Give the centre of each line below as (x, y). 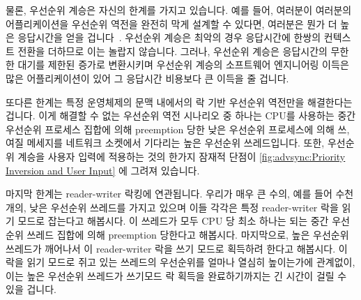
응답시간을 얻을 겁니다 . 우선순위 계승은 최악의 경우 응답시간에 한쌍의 (169, 37)
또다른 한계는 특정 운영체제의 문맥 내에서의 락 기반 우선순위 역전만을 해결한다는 (179, 102)
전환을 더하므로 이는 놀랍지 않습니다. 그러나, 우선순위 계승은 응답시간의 (172, 51)
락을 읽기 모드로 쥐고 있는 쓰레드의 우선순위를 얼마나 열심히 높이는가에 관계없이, (180, 262)
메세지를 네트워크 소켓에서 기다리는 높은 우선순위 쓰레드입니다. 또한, (176, 143)
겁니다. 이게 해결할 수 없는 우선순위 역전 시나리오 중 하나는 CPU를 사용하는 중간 (181, 115)
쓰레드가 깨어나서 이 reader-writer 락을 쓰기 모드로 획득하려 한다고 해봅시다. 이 (177, 248)
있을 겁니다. (31, 289)
